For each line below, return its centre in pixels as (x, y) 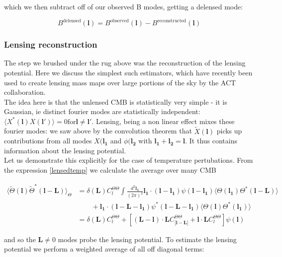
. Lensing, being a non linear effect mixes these (163, 121)
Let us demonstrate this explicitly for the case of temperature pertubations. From (129, 160)
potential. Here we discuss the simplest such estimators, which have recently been (128, 72)
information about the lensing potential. (65, 150)
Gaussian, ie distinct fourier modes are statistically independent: (102, 111)
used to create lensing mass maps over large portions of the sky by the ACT (120, 82)
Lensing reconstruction (51, 44)
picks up (229, 131)
